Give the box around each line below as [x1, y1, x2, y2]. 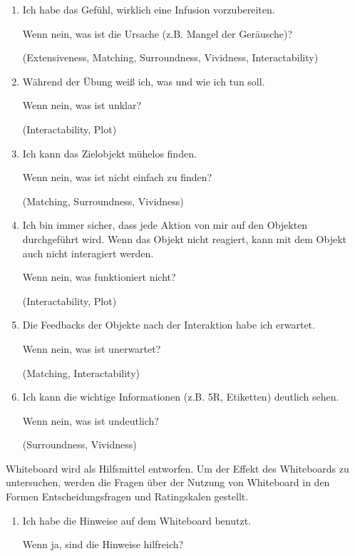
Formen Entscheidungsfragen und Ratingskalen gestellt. [6, 489, 249, 504]
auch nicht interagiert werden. [22, 245, 154, 260]
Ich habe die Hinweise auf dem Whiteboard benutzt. [22, 513, 251, 527]
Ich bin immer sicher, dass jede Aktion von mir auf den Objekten [22, 217, 308, 232]
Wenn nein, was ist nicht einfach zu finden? [22, 170, 212, 185]
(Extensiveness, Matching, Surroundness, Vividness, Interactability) [22, 50, 319, 65]
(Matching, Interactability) [22, 365, 140, 380]
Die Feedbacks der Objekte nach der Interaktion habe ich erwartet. [22, 317, 315, 332]
